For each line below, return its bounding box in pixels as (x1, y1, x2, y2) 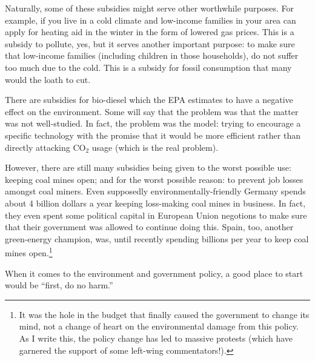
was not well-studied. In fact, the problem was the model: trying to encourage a (5, 117, 301, 130)
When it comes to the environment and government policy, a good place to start (5, 267, 303, 279)
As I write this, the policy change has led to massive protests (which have (19, 331, 293, 344)
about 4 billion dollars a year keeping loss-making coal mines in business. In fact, (5, 196, 306, 209)
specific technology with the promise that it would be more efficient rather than (5, 128, 300, 141)
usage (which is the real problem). (91, 141, 219, 153)
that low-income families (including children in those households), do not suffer (5, 49, 299, 62)
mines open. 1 (5, 245, 53, 259)
